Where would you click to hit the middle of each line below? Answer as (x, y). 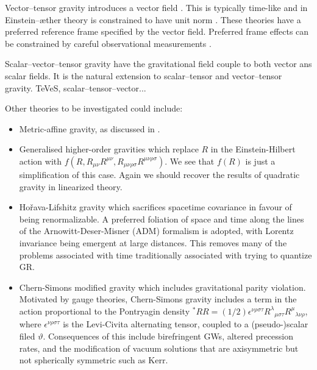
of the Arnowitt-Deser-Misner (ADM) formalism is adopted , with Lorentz (156, 231)
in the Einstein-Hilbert (253, 149)
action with (41, 161)
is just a (260, 161)
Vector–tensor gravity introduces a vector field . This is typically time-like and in (156, 7)
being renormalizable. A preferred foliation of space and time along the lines (162, 219)
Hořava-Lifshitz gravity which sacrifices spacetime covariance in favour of (155, 207)
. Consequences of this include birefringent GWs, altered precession (168, 336)
